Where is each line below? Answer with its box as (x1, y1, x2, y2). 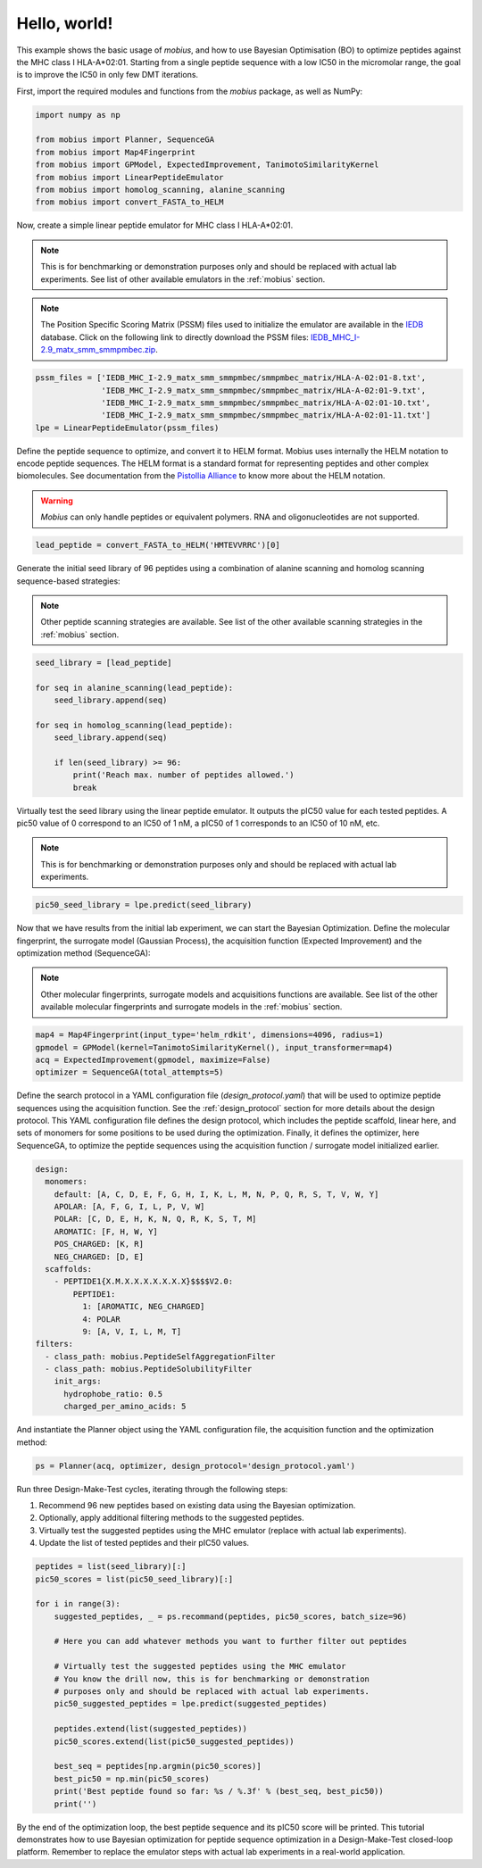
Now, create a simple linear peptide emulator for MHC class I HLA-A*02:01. (16, 220, 294, 231)
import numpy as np (35, 110, 120, 120)
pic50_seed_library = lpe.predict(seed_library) (35, 900, 253, 910)
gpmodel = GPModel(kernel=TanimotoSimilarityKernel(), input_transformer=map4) (35, 1042, 394, 1052)
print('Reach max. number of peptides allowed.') (72, 770, 295, 780)
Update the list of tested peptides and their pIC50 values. (38, 1538, 250, 1548)
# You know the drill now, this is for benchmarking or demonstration (54, 1673, 370, 1684)
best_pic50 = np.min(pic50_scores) (54, 1773, 210, 1784)
